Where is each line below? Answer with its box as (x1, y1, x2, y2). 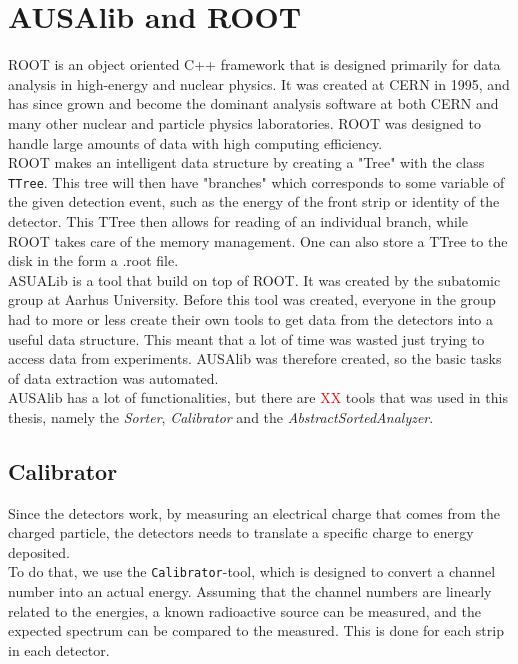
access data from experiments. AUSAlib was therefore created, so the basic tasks (8, 348, 502, 369)
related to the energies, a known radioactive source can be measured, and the (8, 600, 481, 621)
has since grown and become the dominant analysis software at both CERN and (8, 93, 499, 114)
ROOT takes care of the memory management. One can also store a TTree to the (8, 230, 508, 251)
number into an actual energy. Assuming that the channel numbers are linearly (8, 581, 492, 602)
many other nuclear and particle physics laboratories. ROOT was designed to (8, 112, 481, 133)
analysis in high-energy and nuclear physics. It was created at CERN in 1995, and (8, 73, 510, 94)
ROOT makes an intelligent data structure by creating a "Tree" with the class (8, 152, 485, 173)
